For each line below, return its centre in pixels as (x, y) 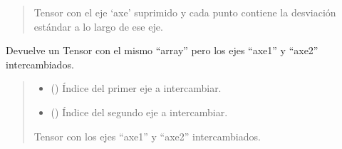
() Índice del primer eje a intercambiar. (136, 88)
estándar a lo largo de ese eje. (98, 26)
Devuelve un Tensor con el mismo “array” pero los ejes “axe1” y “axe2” (162, 50)
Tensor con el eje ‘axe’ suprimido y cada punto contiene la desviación (185, 12)
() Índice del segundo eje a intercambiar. (139, 112)
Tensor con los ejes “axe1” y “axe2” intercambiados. (147, 136)
